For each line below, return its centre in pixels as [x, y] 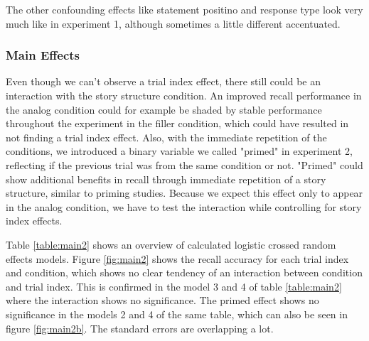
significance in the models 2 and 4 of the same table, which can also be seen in [177, 314]
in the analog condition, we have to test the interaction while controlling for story [184, 206]
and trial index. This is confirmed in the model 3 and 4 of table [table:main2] [174, 286]
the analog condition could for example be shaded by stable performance [164, 109]
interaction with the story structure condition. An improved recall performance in [184, 95]
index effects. [34, 221]
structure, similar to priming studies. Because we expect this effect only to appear [184, 193]
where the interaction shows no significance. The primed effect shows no [162, 300]
